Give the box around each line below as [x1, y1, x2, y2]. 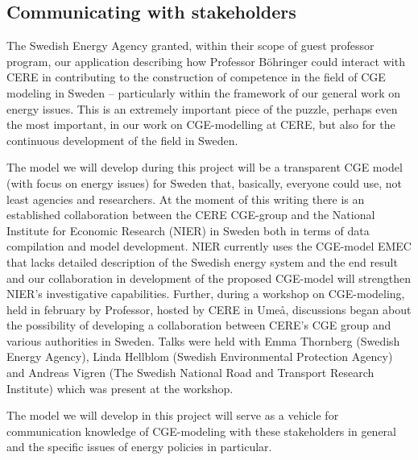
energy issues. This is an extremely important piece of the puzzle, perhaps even [6, 100, 398, 117]
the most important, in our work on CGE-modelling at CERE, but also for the [6, 116, 395, 133]
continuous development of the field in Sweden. [6, 131, 238, 148]
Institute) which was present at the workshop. [6, 379, 234, 396]
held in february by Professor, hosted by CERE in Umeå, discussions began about [6, 300, 412, 317]
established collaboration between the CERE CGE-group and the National [6, 206, 375, 223]
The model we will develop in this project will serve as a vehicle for [6, 407, 339, 424]
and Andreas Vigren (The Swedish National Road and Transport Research [6, 364, 375, 381]
